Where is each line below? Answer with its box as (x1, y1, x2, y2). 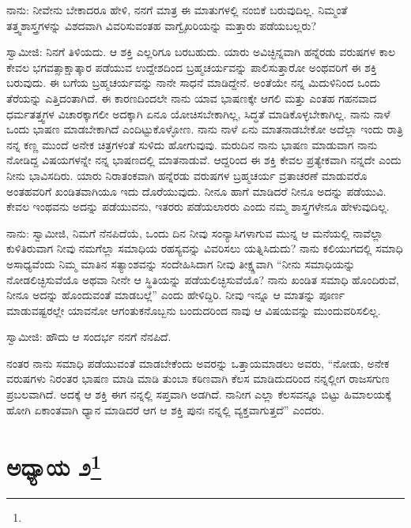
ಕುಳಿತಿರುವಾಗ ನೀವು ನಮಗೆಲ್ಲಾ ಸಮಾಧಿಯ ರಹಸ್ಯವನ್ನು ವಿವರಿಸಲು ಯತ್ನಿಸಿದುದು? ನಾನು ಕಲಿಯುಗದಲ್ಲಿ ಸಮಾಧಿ (6, 240, 403, 257)
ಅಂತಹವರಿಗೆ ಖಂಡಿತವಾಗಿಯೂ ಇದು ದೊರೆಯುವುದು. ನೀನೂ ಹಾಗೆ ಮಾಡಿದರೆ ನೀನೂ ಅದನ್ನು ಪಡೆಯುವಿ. (6, 182, 386, 199)
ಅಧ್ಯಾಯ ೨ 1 (6, 447, 102, 483)
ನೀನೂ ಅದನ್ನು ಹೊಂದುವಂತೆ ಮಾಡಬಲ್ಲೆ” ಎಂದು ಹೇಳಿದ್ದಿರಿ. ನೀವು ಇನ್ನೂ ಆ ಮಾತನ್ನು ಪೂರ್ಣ (6, 286, 345, 303)
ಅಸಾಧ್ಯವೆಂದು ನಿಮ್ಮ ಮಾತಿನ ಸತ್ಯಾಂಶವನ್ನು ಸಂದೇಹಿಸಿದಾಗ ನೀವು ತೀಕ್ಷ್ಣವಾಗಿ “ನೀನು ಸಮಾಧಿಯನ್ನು (6, 255, 356, 271)
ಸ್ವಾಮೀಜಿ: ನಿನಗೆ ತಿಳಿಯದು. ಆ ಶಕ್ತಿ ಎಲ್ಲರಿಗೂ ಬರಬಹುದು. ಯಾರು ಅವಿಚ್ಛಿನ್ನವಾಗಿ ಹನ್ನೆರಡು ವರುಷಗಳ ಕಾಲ (6, 43, 396, 60)
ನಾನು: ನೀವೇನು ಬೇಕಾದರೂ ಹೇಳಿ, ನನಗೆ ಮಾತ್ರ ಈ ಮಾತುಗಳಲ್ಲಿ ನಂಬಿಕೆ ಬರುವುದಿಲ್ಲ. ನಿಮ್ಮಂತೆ (6, 2, 348, 17)
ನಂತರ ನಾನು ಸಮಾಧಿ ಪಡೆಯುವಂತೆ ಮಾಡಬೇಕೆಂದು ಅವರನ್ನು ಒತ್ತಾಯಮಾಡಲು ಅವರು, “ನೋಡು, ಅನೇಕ (6, 354, 390, 371)
